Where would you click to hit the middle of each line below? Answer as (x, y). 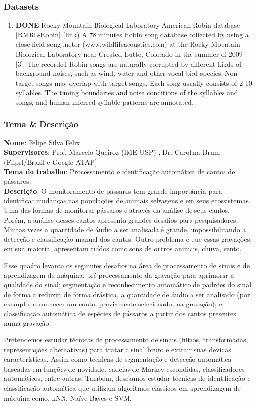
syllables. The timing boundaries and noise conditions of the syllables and (127, 92)
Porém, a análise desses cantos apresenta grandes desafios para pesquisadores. (121, 220)
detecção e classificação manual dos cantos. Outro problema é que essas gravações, (128, 239)
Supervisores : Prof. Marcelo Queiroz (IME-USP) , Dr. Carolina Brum (112, 152)
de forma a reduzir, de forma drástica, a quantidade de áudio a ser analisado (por (127, 294)
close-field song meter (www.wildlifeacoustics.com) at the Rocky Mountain (128, 44)
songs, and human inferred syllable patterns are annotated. (104, 102)
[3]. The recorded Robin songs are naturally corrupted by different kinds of (128, 63)
